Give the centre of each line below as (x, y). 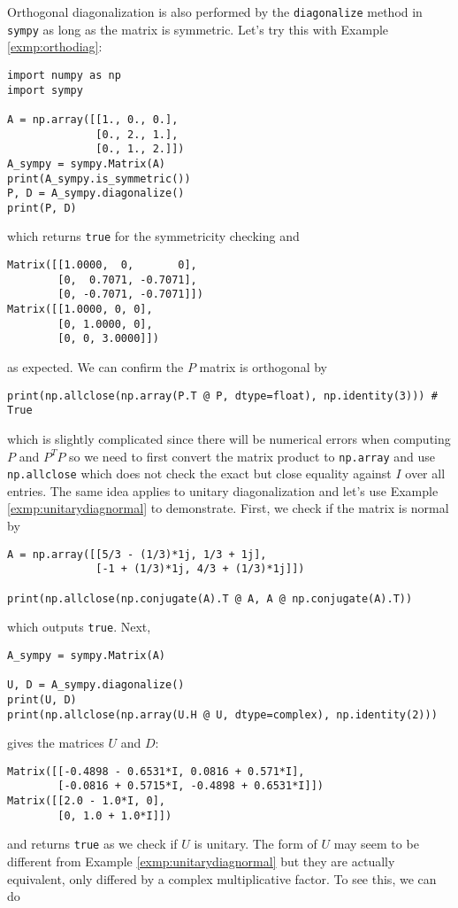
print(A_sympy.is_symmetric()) (99, 178)
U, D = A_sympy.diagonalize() (96, 685)
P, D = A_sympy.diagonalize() (96, 194)
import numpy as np (64, 75)
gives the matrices (56, 743)
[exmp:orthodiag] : (55, 47)
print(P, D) (42, 208)
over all (425, 473)
